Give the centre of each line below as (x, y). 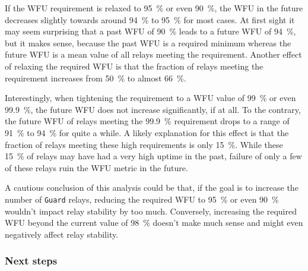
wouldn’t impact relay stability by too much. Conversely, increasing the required (151, 211)
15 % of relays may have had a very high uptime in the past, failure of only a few (153, 156)
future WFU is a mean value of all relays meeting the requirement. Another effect (153, 54)
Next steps (31, 261)
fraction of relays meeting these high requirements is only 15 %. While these (144, 144)
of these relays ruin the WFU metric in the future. (96, 167)
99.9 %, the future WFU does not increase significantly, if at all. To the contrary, (153, 109)
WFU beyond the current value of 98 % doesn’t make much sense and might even (154, 223)
